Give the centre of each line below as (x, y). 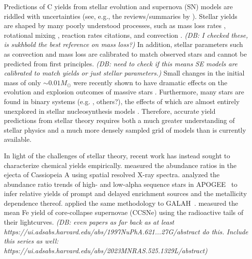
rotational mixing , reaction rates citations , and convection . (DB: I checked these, (126, 35)
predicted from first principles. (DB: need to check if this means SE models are (121, 63)
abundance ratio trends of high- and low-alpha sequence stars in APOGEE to (121, 184)
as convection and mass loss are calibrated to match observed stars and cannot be (126, 53)
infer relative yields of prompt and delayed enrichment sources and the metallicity (126, 193)
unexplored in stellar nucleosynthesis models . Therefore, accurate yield (110, 111)
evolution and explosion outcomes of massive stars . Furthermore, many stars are (124, 92)
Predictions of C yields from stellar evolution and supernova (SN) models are (118, 6)
